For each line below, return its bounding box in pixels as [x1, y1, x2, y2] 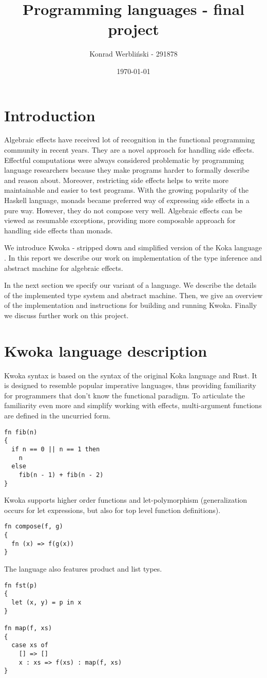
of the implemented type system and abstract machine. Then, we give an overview [4, 289, 263, 300]
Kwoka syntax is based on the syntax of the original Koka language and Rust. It [4, 370, 257, 380]
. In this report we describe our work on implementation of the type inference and [4, 252, 262, 263]
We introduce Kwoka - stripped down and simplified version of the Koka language [4, 242, 262, 253]
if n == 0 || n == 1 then [11, 445, 100, 453]
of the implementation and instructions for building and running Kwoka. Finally [4, 300, 257, 310]
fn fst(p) [4, 581, 37, 589]
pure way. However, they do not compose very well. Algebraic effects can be [4, 205, 242, 215]
